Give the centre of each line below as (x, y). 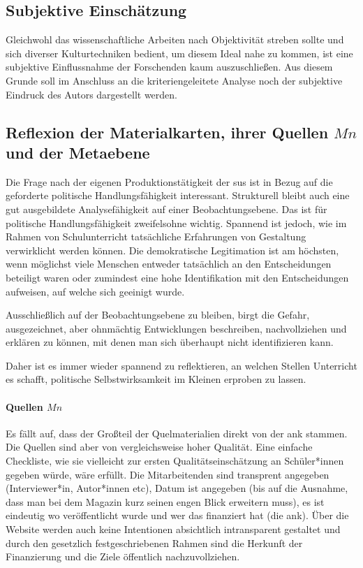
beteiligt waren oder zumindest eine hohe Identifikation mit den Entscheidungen (177, 277)
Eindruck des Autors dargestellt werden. (91, 94)
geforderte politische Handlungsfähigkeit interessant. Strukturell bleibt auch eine (178, 195)
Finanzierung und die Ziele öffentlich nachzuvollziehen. (123, 556)
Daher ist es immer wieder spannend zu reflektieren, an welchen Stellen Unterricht (181, 365)
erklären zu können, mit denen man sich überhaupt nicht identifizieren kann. (170, 342)
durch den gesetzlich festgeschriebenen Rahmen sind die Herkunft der (154, 542)
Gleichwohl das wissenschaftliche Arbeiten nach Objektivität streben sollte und (175, 39)
